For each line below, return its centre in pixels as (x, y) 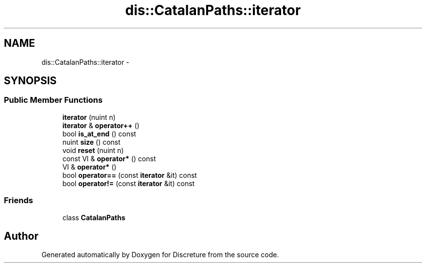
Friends (18, 200)
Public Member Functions (53, 100)
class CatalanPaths (94, 217)
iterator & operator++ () (101, 125)
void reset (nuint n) (93, 150)
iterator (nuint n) (89, 117)
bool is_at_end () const (99, 133)
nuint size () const (91, 142)
